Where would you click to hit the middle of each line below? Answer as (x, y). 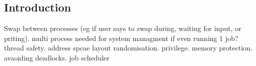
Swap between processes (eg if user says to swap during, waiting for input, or (123, 28)
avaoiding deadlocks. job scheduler (57, 57)
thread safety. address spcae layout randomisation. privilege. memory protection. (128, 48)
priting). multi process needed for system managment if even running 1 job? (121, 38)
